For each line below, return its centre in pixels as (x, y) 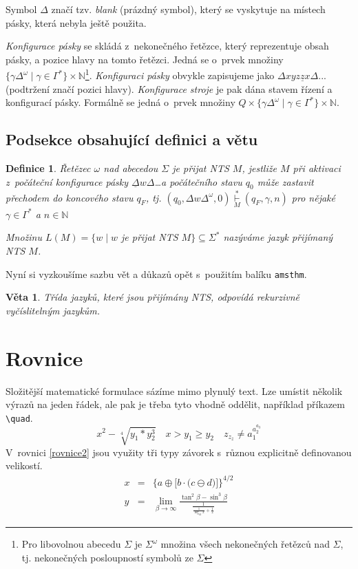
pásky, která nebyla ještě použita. (76, 22)
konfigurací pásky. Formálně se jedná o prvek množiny (120, 102)
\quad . (19, 417)
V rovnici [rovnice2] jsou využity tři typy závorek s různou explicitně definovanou (179, 452)
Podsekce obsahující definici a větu (132, 139)
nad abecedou (131, 168)
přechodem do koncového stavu (70, 197)
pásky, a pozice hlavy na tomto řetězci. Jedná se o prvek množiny (145, 59)
